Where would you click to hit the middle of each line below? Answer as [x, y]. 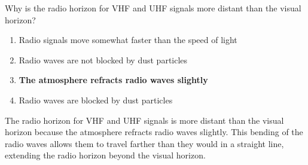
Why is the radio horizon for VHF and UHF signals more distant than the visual [153, 8]
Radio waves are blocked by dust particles [96, 100]
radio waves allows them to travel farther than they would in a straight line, [144, 143]
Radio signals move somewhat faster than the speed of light [128, 40]
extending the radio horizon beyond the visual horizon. [105, 155]
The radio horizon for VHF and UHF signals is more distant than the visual [144, 120]
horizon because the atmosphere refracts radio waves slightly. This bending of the [154, 132]
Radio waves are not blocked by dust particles [103, 59]
